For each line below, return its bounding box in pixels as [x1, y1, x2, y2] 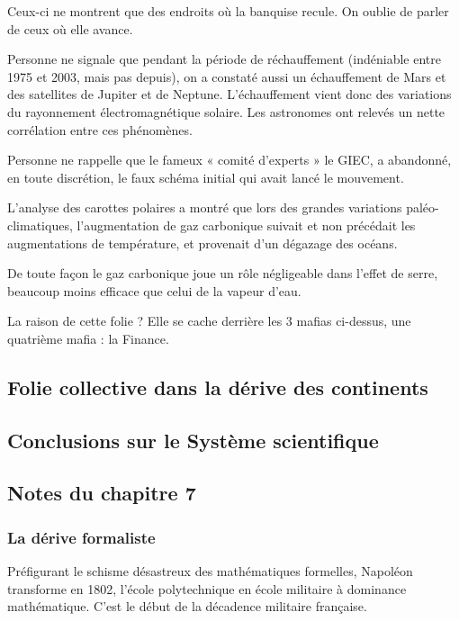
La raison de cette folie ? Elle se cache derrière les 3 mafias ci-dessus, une [7, 311, 411, 330]
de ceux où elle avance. [7, 19, 133, 38]
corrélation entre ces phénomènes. [7, 120, 193, 139]
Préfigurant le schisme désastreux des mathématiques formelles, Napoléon [7, 562, 413, 580]
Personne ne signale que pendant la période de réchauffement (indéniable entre [7, 49, 441, 68]
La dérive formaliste [7, 526, 156, 548]
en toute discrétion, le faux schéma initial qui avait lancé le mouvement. [7, 167, 404, 186]
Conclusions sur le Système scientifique [7, 426, 379, 454]
